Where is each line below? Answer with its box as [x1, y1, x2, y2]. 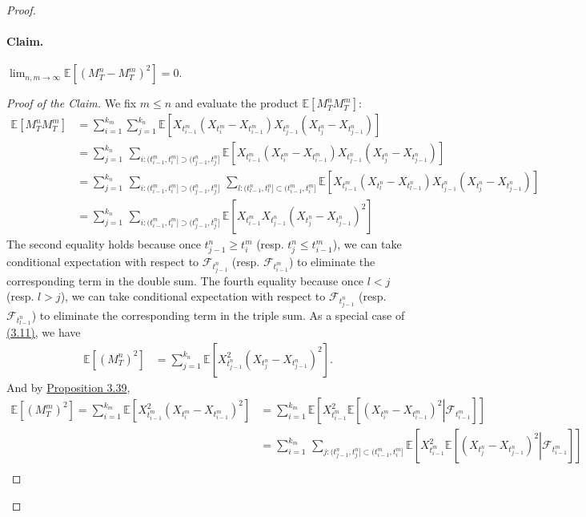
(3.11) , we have [6, 324, 81, 341]
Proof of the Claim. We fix [6, 95, 137, 111]
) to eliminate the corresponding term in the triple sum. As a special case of [31, 306, 405, 323]
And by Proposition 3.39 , [6, 378, 130, 395]
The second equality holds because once [6, 236, 201, 252]
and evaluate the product [175, 95, 299, 111]
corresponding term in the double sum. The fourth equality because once [6, 272, 364, 289]
